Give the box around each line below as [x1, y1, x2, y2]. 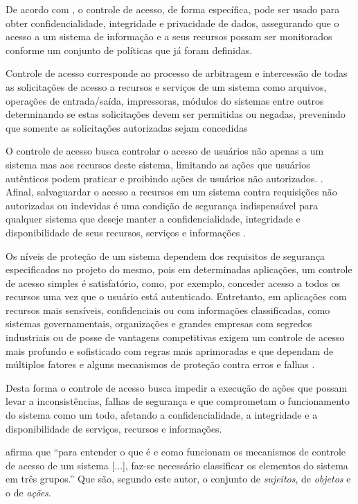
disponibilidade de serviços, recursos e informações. [6, 421, 222, 435]
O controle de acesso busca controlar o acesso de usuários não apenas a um [6, 144, 324, 158]
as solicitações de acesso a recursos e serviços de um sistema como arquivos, [6, 79, 327, 94]
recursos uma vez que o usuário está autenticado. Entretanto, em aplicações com [6, 289, 347, 304]
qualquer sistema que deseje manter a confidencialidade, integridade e [6, 211, 301, 226]
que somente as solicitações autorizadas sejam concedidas [6, 120, 248, 134]
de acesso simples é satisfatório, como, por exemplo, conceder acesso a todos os [6, 275, 340, 290]
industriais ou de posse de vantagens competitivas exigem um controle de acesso [6, 330, 345, 345]
